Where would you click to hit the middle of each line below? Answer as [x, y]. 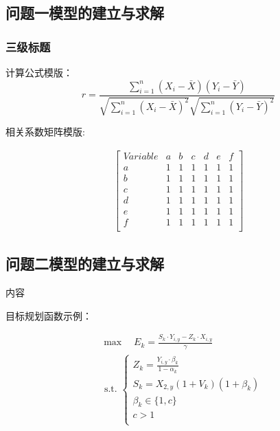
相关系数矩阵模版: [45, 132]
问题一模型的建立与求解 [85, 13]
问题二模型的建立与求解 [85, 264]
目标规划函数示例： [49, 315]
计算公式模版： [39, 72]
